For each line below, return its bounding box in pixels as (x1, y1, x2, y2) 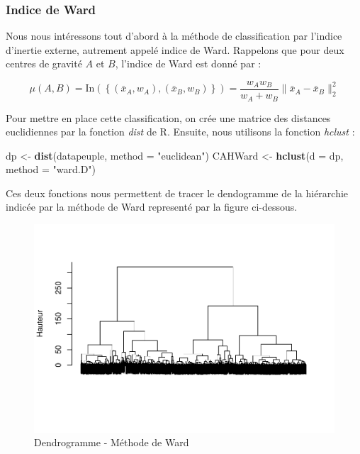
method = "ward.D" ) (6, 162, 96, 177)
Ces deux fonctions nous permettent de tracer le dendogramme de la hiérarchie (6, 185, 349, 200)
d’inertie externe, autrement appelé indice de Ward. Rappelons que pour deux (6, 42, 344, 57)
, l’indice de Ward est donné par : (115, 56, 261, 71)
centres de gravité (6, 56, 82, 71)
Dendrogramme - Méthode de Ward (34, 435, 189, 450)
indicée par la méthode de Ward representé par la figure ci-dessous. (6, 199, 298, 214)
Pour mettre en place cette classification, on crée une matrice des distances (6, 110, 331, 125)
